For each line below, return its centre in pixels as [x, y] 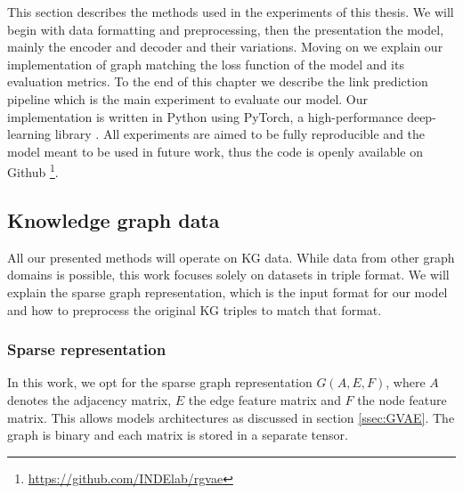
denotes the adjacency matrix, [89, 399]
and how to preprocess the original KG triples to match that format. [195, 309]
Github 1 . [33, 170]
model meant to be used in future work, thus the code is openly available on [215, 151]
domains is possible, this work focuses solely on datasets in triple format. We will [228, 275]
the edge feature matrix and [264, 399]
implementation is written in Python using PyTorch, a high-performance [205, 116]
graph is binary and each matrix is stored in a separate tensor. [178, 435]
